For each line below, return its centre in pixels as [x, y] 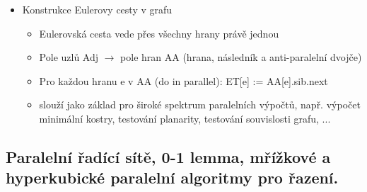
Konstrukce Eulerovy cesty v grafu [97, 9]
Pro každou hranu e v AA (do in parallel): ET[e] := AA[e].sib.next [183, 80]
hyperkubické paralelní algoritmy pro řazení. [172, 177]
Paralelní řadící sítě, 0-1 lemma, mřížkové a [168, 156]
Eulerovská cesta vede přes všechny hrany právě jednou [159, 33]
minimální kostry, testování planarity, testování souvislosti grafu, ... [185, 118]
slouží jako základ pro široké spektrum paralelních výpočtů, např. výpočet [200, 105]
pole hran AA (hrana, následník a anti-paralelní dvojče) [241, 57]
